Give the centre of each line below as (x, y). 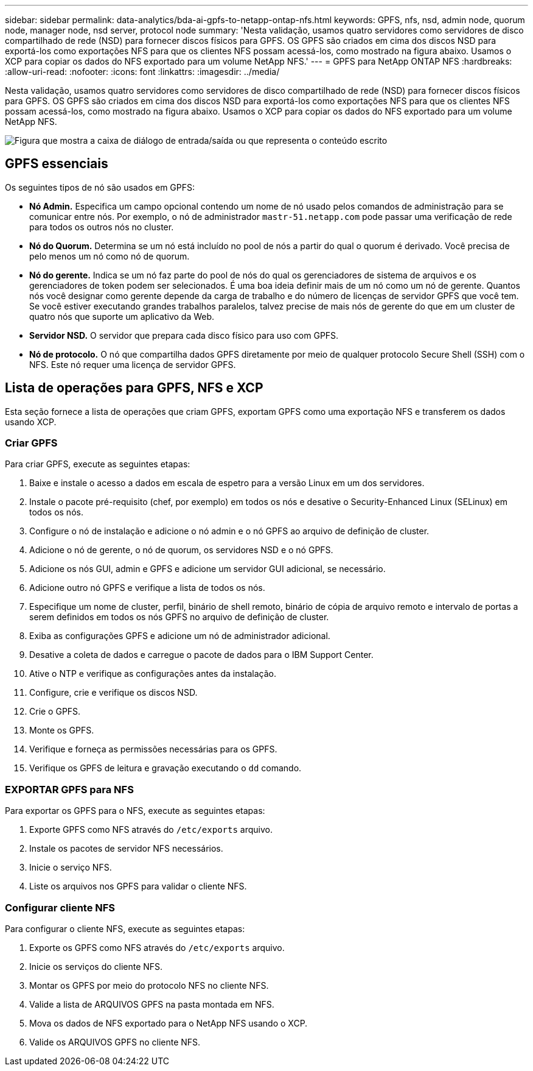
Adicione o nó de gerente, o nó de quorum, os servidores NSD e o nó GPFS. (181, 550)
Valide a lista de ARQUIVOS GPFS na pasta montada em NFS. (152, 1004)
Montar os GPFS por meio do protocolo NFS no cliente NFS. (149, 985)
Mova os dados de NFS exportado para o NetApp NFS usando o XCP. (169, 1023)
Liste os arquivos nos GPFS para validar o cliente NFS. (138, 886)
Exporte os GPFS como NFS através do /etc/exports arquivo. (157, 947)
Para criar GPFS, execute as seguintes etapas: (98, 464)
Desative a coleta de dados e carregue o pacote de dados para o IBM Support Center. (201, 655)
